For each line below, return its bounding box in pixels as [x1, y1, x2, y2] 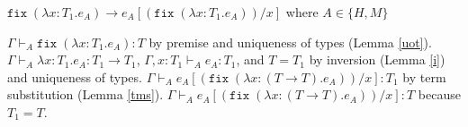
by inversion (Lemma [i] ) [309, 50, 445, 69]
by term [402, 67, 446, 86]
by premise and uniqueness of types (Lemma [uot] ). [148, 32, 432, 51]
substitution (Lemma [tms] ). [7, 85, 164, 104]
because [418, 85, 461, 104]
